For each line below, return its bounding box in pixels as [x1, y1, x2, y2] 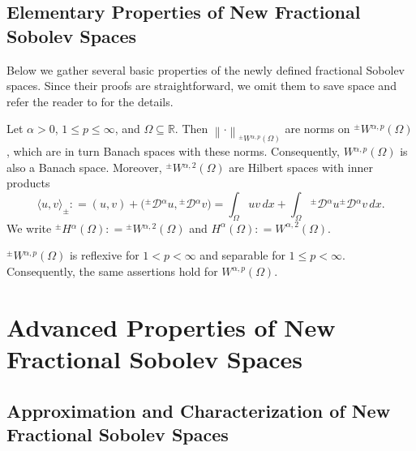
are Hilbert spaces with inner [229, 158, 373, 175]
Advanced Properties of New [6, 310, 336, 343]
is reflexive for [69, 247, 139, 264]
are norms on [285, 120, 350, 137]
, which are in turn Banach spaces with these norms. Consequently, [6, 143, 340, 160]
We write [6, 219, 52, 236]
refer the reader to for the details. [6, 92, 174, 110]
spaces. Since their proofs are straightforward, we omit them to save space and [6, 77, 397, 94]
